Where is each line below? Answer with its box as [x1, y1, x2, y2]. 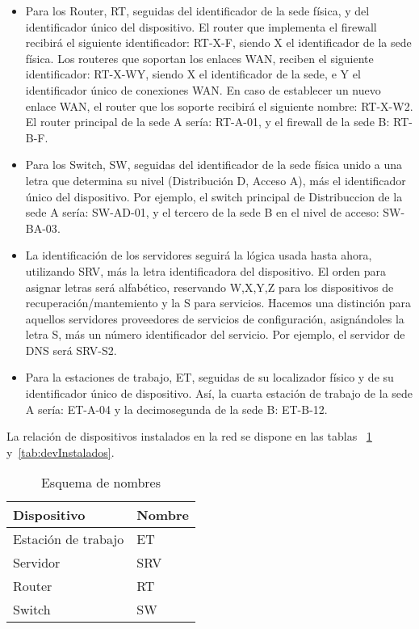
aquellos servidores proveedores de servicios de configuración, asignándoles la [25, 310, 404, 327]
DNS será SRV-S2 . [25, 341, 117, 358]
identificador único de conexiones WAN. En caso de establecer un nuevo [25, 81, 381, 98]
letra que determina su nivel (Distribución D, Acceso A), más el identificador [25, 171, 406, 188]
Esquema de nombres [40, 473, 161, 492]
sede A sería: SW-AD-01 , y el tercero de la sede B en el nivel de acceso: [25, 204, 379, 221]
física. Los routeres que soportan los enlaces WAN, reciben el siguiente [25, 49, 374, 66]
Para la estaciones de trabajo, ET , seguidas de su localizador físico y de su [25, 369, 394, 386]
